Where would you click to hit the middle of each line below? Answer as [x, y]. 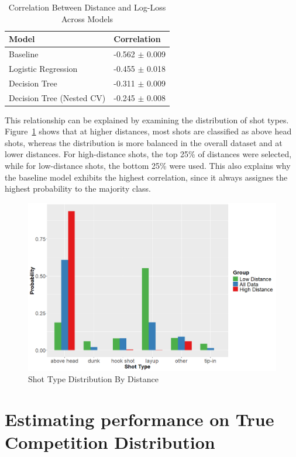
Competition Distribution [110, 442]
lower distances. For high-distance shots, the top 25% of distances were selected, [148, 154]
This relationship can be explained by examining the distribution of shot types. [147, 120]
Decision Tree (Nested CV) [57, 97]
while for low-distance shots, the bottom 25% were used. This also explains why [148, 166]
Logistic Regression [43, 68]
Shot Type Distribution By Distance [93, 379]
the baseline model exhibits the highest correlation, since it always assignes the [146, 177]
